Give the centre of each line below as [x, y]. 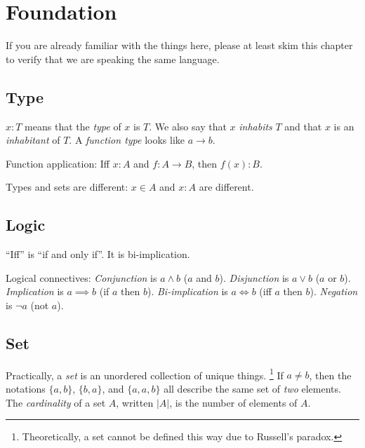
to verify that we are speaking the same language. [113, 59]
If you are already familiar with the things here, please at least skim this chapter [179, 45]
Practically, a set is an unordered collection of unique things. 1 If [145, 374]
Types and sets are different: [67, 187]
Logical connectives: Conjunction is [81, 277]
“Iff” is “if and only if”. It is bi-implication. [98, 254]
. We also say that [188, 126]
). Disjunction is [254, 277]
